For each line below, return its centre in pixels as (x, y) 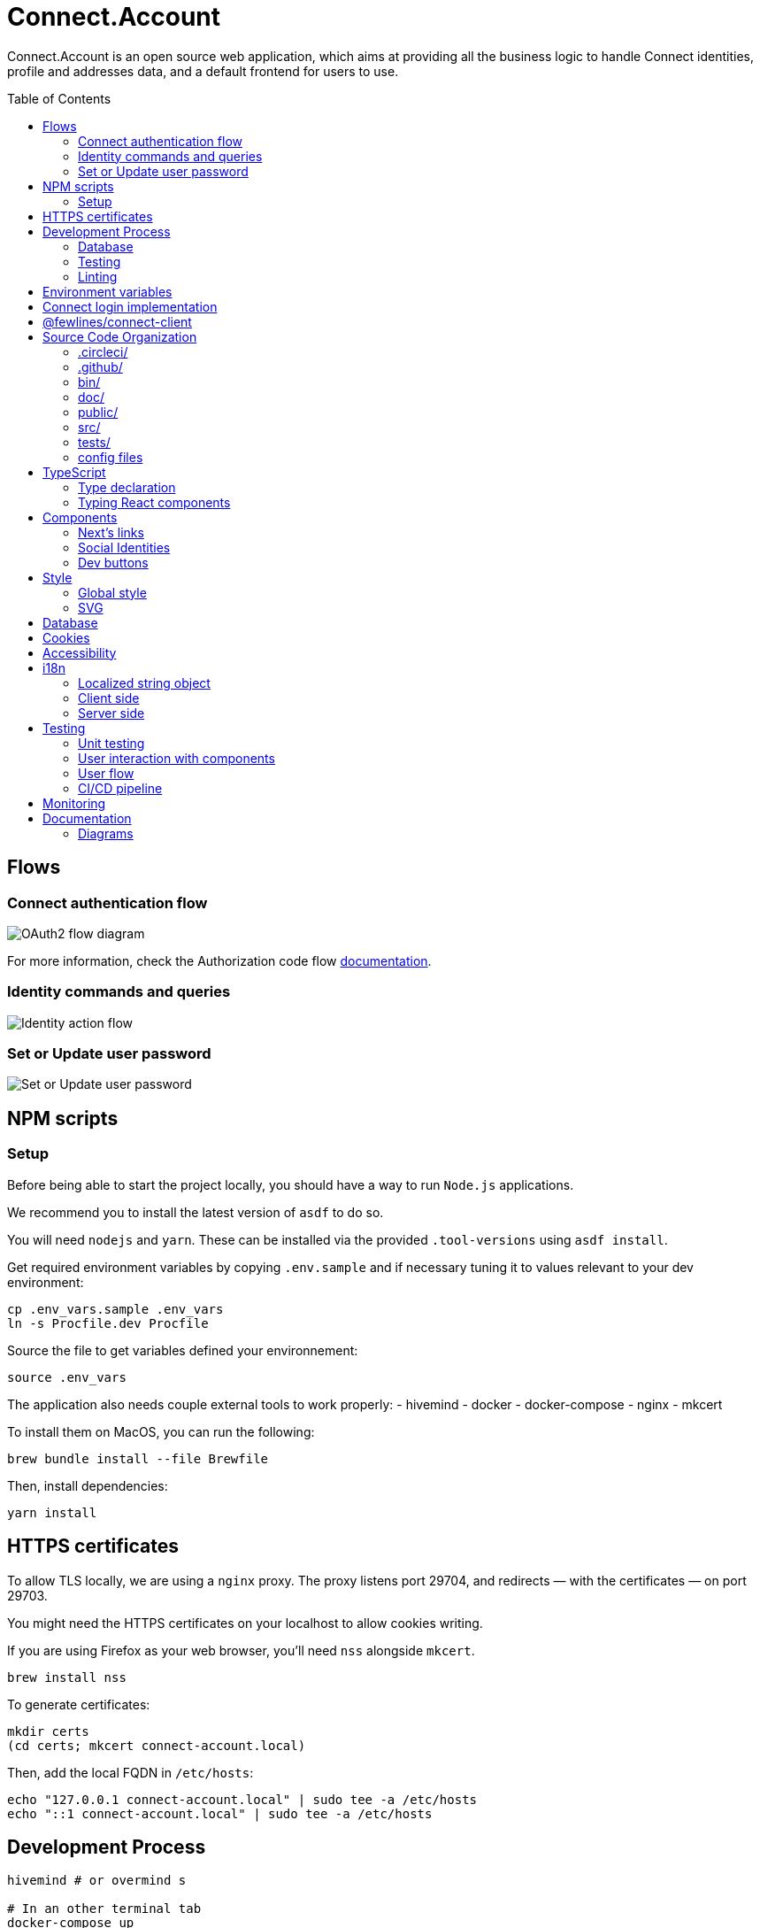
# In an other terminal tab (104, 1909)
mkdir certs (48, 1731)
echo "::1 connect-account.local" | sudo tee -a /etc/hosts (220, 1813)
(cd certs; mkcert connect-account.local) (157, 1745)
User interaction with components (177, 758)
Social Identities (124, 547)
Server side (111, 713)
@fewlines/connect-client (117, 321)
